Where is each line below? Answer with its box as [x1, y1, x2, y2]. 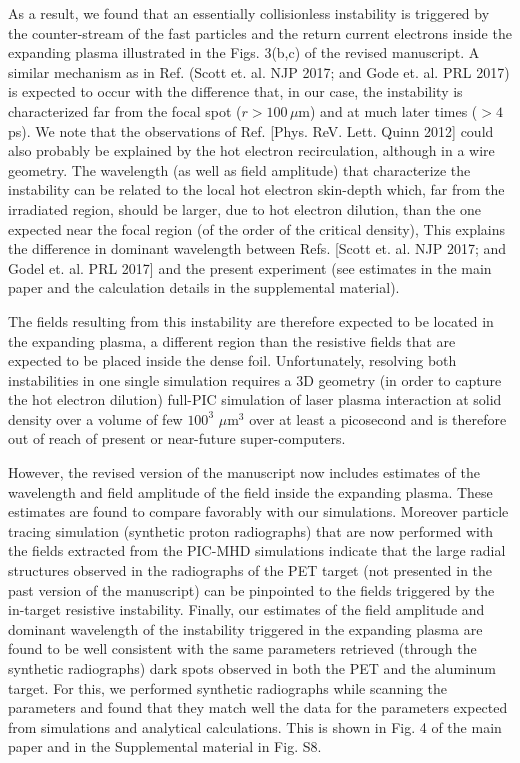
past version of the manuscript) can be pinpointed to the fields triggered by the [8, 579, 495, 600]
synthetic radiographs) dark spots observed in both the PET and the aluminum [8, 658, 496, 678]
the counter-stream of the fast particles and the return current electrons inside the [8, 22, 512, 43]
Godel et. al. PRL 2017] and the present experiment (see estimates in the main [8, 257, 492, 278]
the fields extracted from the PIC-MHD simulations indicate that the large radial [8, 540, 506, 561]
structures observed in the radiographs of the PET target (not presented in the [8, 560, 493, 581]
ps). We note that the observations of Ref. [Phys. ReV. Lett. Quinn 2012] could [8, 120, 494, 141]
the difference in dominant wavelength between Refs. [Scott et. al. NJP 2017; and [8, 238, 507, 259]
